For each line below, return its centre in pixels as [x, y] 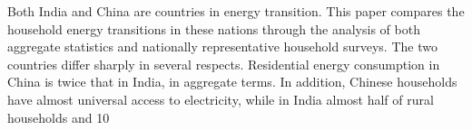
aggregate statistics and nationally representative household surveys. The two [222, 46]
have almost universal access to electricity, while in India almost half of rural [221, 99]
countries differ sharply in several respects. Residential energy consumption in [224, 64]
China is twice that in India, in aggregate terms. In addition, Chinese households [232, 82]
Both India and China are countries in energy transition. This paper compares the [236, 11]
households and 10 [59, 117]
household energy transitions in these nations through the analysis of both [214, 28]
